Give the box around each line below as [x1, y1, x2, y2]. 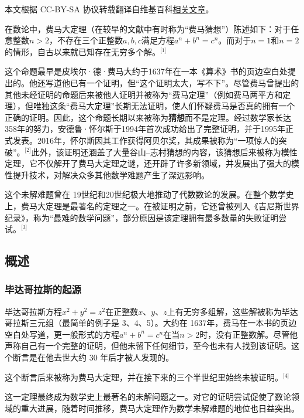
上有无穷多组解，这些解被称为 [167, 305, 282, 317]
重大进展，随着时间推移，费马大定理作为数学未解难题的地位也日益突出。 [20, 402, 299, 414]
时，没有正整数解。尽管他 [199, 328, 298, 340]
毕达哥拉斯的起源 [5, 282, 81, 297]
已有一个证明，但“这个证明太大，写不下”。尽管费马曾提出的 [70, 76, 299, 89]
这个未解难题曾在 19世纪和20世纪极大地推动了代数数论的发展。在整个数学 [5, 188, 286, 200]
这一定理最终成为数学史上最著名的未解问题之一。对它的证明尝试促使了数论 [5, 390, 291, 403]
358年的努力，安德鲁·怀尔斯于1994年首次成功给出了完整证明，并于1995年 [5, 123, 285, 135]
